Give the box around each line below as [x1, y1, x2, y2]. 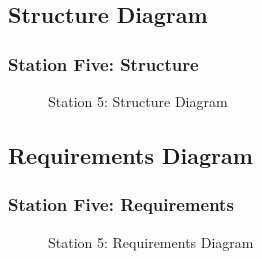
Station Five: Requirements [8, 192, 234, 217]
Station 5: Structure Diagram [48, 91, 228, 111]
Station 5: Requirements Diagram [48, 231, 254, 252]
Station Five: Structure [8, 51, 199, 76]
